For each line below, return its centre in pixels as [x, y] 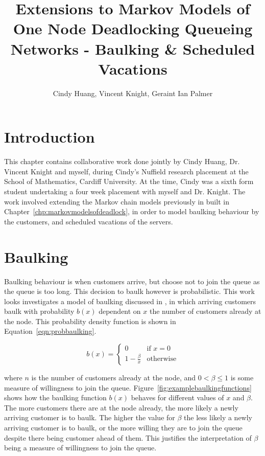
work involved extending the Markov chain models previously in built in [117, 201]
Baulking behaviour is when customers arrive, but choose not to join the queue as [132, 281]
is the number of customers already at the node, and [114, 378]
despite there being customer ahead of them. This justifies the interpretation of [128, 437]
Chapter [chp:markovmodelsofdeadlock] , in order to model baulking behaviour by [132, 211]
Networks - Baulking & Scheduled [133, 48]
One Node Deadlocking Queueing [133, 28]
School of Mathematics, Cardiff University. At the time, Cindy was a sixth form [129, 181]
